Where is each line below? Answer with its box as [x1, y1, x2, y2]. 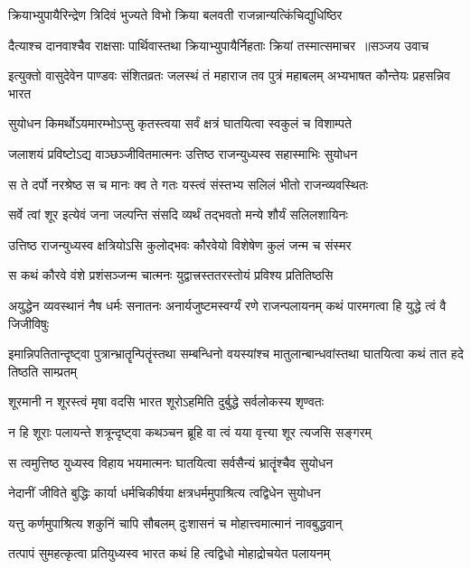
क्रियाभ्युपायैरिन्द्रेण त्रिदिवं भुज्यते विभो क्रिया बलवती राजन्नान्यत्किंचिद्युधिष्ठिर [8, 5, 343, 23]
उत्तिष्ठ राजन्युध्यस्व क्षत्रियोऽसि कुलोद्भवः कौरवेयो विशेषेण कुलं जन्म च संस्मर [8, 235, 352, 254]
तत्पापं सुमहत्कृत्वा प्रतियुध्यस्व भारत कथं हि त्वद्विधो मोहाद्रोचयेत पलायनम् [8, 544, 331, 563]
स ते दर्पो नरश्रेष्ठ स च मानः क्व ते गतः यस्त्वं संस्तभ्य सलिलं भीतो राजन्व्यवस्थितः [8, 174, 369, 193]
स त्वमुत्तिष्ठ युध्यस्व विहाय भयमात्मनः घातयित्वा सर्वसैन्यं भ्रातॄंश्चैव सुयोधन [8, 452, 334, 471]
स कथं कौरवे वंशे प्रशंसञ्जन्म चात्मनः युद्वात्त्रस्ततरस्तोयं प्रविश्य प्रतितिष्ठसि [8, 266, 334, 284]
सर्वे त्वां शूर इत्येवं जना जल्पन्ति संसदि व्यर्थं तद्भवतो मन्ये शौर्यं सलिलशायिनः [8, 205, 348, 224]
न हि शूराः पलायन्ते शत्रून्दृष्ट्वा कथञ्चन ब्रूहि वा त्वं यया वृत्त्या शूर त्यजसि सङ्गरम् [8, 422, 372, 441]
